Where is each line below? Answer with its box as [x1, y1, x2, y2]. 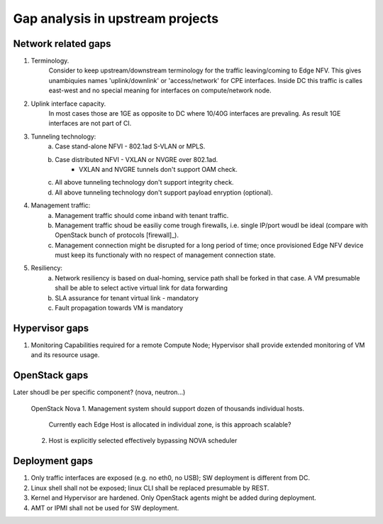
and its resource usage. [30, 351, 100, 359]
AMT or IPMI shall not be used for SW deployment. [30, 503, 179, 512]
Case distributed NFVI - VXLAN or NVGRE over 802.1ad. [55, 155, 218, 163]
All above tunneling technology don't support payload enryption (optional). [55, 188, 273, 197]
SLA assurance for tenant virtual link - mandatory [55, 293, 199, 302]
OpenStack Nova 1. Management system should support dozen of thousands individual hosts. [30, 404, 305, 413]
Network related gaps [13, 38, 111, 50]
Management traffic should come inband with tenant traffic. [55, 211, 229, 219]
